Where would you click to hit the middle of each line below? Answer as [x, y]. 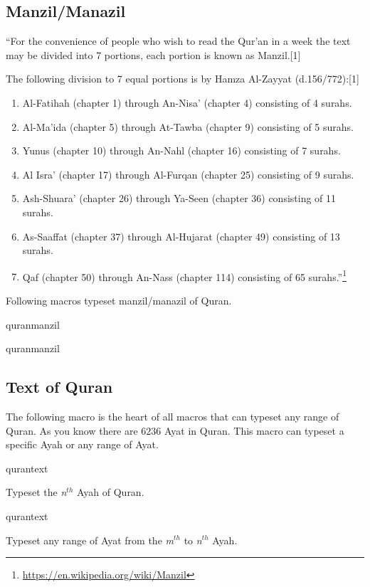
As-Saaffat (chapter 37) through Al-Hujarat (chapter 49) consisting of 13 [181, 236]
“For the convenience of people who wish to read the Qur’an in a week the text [178, 41]
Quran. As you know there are [72, 430]
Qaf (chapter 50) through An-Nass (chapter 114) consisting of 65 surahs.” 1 [185, 275]
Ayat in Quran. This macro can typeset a [254, 430]
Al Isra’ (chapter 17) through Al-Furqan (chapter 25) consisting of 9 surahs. [188, 174]
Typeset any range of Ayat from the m [90, 540]
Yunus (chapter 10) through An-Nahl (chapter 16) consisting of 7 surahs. [181, 150]
